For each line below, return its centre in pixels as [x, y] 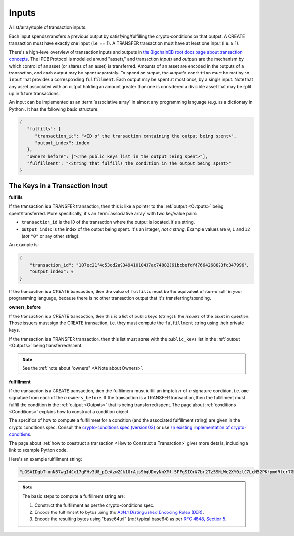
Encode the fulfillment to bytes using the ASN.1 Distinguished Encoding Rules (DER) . [119, 512]
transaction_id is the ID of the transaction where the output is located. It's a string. [108, 222]
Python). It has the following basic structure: [54, 109]
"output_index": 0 [52, 272]
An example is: [24, 245]
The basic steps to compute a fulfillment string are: [74, 496]
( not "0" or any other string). [51, 236]
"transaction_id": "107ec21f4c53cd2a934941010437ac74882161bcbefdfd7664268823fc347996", [139, 265]
